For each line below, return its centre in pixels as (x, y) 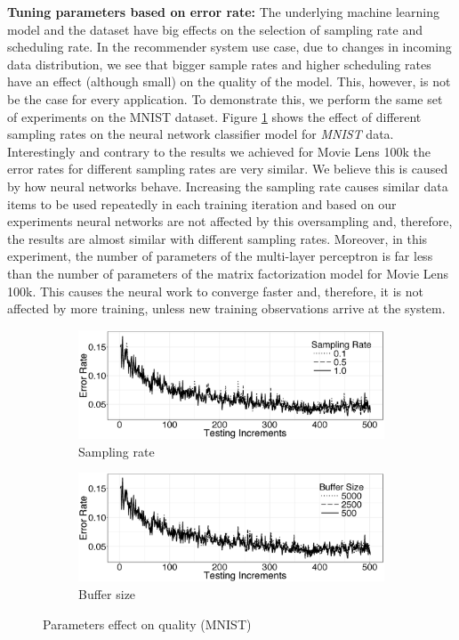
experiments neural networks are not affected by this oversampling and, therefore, (230, 221)
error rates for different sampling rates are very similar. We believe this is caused (228, 169)
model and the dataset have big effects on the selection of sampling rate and (215, 29)
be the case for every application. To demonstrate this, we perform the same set (225, 98)
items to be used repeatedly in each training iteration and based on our (202, 203)
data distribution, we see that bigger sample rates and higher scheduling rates (219, 64)
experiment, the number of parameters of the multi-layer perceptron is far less (220, 256)
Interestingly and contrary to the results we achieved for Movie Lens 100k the (219, 151)
